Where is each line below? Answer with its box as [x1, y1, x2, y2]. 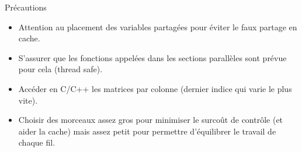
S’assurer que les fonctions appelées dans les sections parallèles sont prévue [18, 51, 287, 63]
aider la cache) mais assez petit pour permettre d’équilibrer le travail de [18, 125, 276, 137]
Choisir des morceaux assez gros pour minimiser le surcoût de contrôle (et [18, 114, 283, 126]
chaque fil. [18, 136, 55, 149]
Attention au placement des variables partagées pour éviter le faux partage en [18, 20, 297, 33]
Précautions [5, 1, 47, 13]
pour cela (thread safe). [18, 63, 103, 75]
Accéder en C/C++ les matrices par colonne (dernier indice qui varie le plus [18, 82, 292, 94]
